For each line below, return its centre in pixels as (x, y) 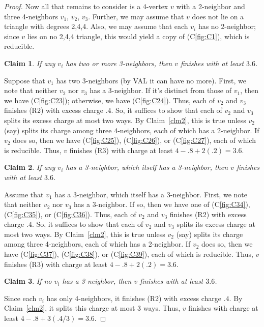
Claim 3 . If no (28, 281)
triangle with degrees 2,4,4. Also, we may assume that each (96, 26)
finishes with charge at (223, 308)
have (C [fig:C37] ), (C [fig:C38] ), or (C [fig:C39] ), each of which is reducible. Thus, (129, 254)
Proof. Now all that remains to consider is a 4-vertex (86, 6)
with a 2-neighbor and (211, 6)
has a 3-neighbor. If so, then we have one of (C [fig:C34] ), (162, 204)
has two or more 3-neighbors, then (119, 63)
